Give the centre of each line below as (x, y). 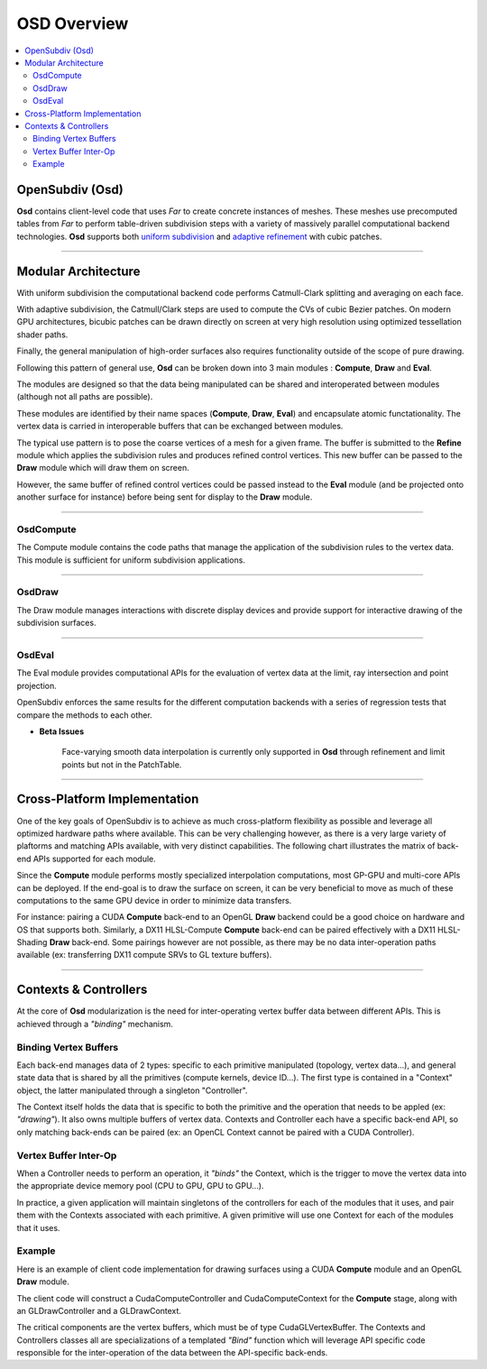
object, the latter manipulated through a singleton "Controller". (132, 1090)
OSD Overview (73, 23)
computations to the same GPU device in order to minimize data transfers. (154, 900)
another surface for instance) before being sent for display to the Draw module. (165, 497)
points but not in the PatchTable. (122, 764)
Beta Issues (62, 731)
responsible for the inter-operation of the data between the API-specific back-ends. (172, 1353)
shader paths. (42, 335)
